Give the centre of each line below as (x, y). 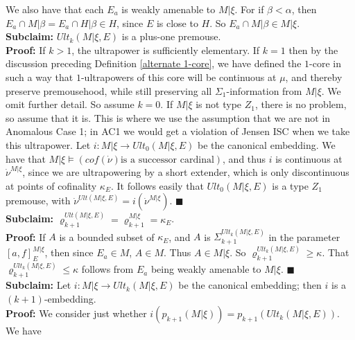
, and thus (244, 158)
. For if (249, 9)
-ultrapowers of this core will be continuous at (179, 77)
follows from (107, 269)
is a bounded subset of (107, 236)
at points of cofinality (51, 185)
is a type (290, 185)
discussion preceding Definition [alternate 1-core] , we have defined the (154, 63)
